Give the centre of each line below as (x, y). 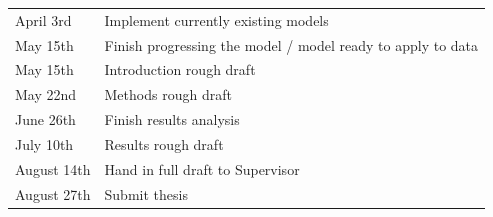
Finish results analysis (172, 119)
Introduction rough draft (180, 69)
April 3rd (43, 19)
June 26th (45, 119)
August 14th (53, 168)
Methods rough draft (168, 94)
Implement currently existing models (216, 19)
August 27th (53, 193)
